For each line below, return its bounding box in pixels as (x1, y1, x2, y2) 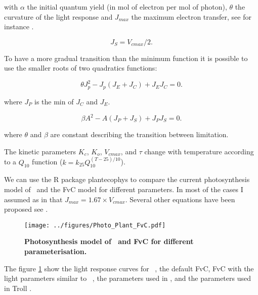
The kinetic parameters (4, 146, 76, 156)
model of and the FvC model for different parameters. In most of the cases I (4, 184, 243, 195)
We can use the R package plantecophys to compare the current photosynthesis (4, 174, 250, 185)
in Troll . (4, 282, 32, 293)
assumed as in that (4, 194, 63, 204)
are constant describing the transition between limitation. (50, 129, 229, 140)
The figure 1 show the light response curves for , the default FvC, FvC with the (4, 263, 254, 273)
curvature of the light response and (4, 11, 113, 22)
